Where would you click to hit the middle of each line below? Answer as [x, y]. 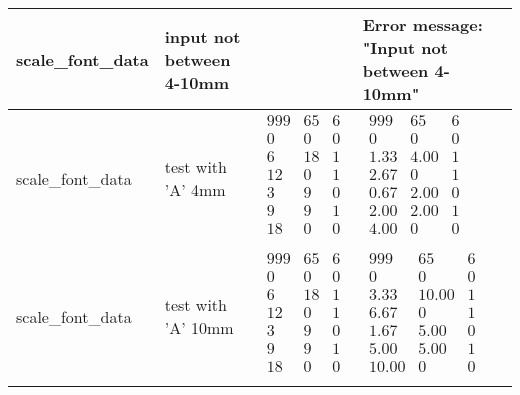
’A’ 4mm [195, 189]
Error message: [422, 24]
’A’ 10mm [199, 327]
